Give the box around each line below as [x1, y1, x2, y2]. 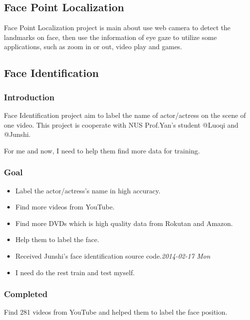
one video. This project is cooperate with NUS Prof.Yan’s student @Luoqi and [4, 119, 239, 130]
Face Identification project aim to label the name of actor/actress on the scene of [4, 110, 246, 120]
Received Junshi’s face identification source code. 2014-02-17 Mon [15, 250, 211, 261]
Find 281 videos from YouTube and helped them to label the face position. [4, 307, 228, 317]
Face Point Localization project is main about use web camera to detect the [4, 22, 231, 33]
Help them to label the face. [15, 234, 99, 245]
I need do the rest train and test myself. [15, 267, 135, 277]
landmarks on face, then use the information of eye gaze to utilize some [4, 32, 217, 42]
